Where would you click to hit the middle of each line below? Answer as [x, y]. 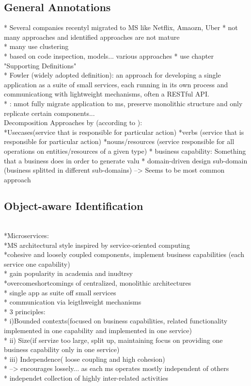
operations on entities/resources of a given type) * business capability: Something [125, 151]
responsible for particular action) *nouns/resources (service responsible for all [119, 141]
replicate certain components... [49, 113]
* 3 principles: [25, 311]
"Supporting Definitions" [40, 65]
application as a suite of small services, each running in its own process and [116, 84]
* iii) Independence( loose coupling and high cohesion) [85, 359]
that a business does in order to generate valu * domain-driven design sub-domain [126, 160]
